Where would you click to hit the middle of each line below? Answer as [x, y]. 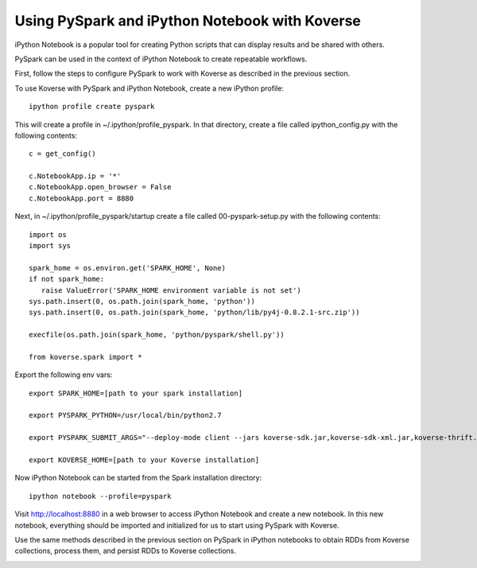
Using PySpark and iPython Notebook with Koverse [188, 21]
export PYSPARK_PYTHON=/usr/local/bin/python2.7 [125, 415]
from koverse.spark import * [85, 357]
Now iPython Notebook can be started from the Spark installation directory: [138, 478]
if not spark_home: [67, 279]
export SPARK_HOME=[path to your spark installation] [136, 393]
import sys [50, 246]
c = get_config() [62, 154]
